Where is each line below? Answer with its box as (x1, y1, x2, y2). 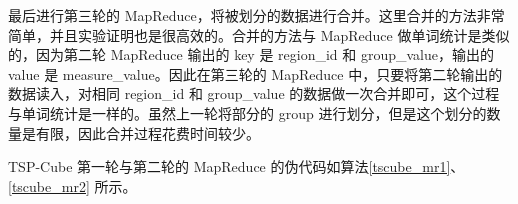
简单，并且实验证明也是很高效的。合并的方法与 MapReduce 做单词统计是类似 (8, 24, 510, 45)
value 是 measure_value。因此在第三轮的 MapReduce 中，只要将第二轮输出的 (8, 63, 503, 84)
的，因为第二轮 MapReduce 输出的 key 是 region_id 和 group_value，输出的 (8, 44, 494, 65)
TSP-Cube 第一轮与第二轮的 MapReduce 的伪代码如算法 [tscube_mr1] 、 (8, 156, 465, 177)
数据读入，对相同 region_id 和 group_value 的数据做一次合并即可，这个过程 (8, 83, 500, 104)
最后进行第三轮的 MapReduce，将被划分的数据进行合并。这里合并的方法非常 (8, 5, 505, 25)
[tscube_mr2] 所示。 (8, 175, 137, 196)
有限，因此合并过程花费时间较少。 (35, 122, 260, 143)
